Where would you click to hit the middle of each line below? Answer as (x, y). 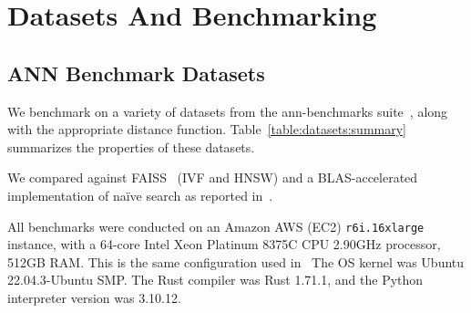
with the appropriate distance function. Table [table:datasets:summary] (207, 129)
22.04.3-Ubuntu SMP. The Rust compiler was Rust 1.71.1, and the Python (215, 280)
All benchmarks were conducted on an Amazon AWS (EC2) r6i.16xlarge (216, 226)
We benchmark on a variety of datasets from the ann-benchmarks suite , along (228, 111)
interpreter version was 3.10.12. (94, 297)
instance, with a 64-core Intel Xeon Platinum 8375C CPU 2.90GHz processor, (224, 244)
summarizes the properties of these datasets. (131, 146)
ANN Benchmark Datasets (136, 73)
